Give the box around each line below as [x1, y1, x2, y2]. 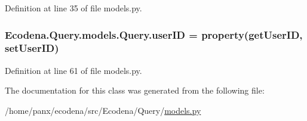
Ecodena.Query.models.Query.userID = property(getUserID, [5, 27, 303, 42]
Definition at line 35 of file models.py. [5, 2, 142, 14]
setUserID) [5, 41, 59, 55]
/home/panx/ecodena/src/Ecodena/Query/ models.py [5, 104, 201, 116]
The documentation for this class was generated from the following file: [5, 84, 265, 97]
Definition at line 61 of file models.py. [5, 64, 142, 76]
